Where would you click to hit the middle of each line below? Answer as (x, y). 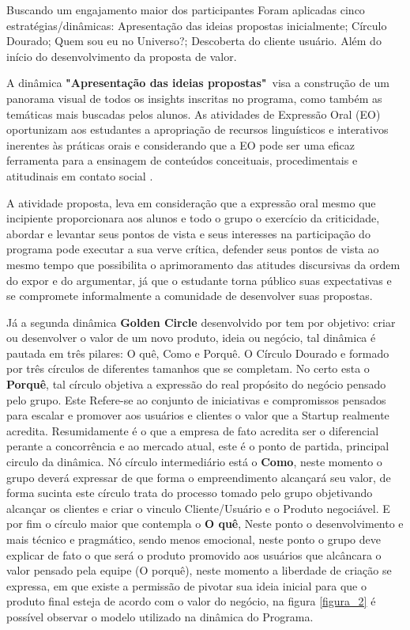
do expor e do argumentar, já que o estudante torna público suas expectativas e (199, 280)
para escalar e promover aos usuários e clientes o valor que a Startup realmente (198, 415)
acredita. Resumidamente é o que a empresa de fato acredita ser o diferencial (193, 430)
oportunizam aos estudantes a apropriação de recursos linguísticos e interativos (197, 129)
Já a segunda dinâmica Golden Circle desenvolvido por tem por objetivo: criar (201, 322)
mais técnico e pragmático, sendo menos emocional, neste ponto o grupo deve (194, 539)
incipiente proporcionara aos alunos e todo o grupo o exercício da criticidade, (193, 218)
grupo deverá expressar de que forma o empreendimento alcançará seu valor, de (199, 477)
